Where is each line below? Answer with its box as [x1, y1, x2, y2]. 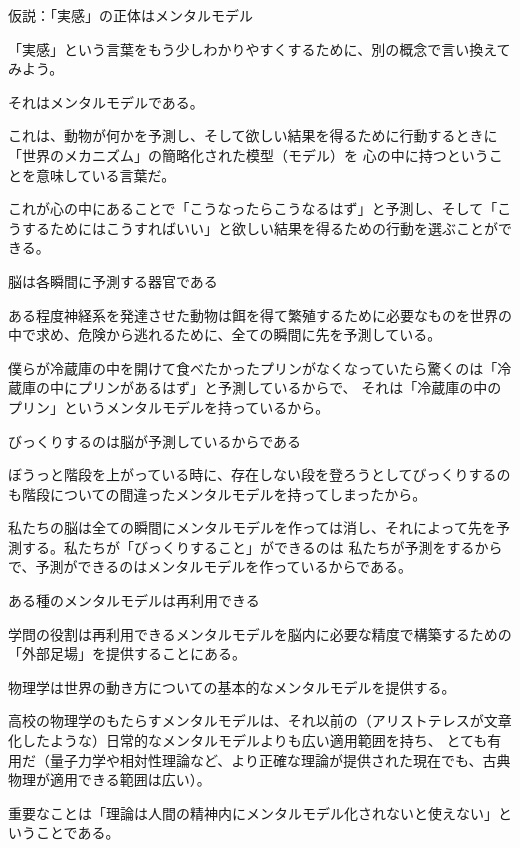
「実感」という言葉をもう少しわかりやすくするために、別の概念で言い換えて [8, 38, 511, 59]
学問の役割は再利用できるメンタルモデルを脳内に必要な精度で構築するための [8, 623, 512, 644]
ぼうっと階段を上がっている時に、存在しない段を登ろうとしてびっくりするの [8, 464, 511, 485]
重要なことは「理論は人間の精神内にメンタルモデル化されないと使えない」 [8, 802, 498, 823]
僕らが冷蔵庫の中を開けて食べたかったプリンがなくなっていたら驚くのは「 [8, 357, 498, 378]
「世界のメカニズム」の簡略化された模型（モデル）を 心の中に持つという [8, 144, 489, 165]
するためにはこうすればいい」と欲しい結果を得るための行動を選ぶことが [21, 217, 498, 238]
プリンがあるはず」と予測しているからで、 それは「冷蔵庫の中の [77, 377, 502, 398]
